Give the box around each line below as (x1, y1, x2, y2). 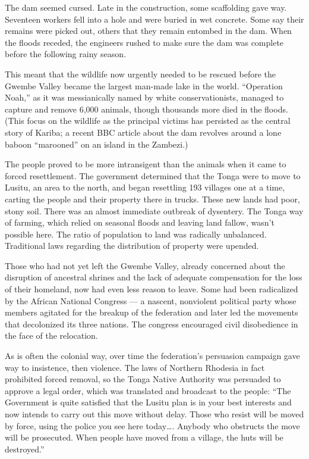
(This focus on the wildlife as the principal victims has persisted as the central (5, 114, 291, 127)
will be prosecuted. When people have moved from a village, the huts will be (5, 431, 283, 444)
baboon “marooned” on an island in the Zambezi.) (5, 138, 188, 150)
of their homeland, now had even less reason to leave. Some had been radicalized (5, 283, 298, 295)
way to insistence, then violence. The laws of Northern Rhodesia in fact (5, 361, 265, 373)
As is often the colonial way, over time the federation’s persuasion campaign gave (5, 349, 300, 362)
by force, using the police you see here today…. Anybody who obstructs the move (5, 419, 300, 432)
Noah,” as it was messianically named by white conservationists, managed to (5, 91, 284, 104)
